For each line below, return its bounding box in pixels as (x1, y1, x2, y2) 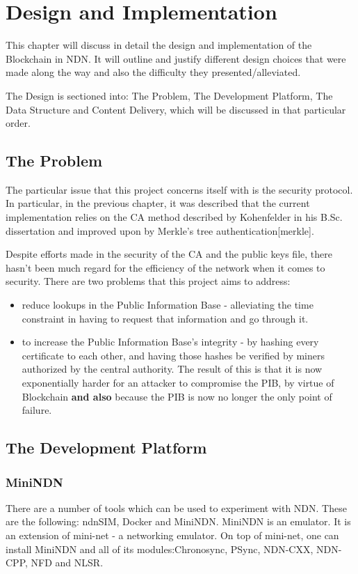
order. (6, 116, 31, 130)
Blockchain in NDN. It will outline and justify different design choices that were (6, 51, 346, 65)
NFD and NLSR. (31, 555, 104, 570)
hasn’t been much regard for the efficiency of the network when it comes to (6, 260, 325, 274)
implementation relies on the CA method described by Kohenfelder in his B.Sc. (6, 210, 343, 224)
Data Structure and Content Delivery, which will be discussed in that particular (6, 102, 346, 116)
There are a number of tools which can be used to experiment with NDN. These (6, 500, 347, 515)
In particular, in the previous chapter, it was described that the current (6, 196, 310, 210)
